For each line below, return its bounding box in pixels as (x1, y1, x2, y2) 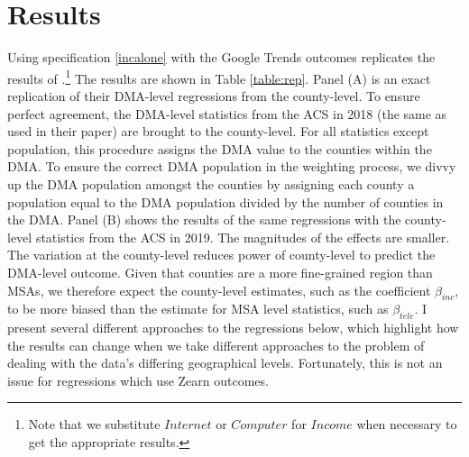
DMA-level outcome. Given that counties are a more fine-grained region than (7, 262, 433, 281)
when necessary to (356, 415, 457, 434)
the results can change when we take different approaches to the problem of (7, 335, 425, 354)
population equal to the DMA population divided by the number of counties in (7, 192, 444, 211)
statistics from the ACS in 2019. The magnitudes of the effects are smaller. (35, 227, 450, 246)
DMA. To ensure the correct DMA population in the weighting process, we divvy (7, 157, 456, 176)
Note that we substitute (28, 415, 161, 434)
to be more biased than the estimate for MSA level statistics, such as (7, 299, 389, 318)
